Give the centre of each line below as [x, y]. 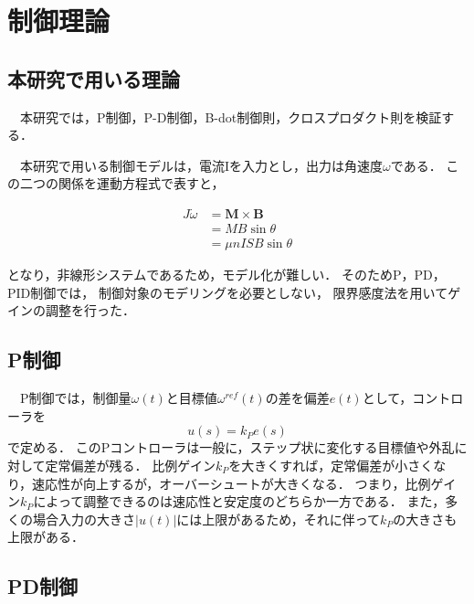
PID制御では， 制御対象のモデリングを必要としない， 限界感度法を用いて [228, 292]
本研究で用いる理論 [94, 78]
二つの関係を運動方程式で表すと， [122, 183]
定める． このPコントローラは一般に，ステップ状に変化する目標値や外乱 [237, 447]
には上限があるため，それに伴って [278, 519]
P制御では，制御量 [75, 398]
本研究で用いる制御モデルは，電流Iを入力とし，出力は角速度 [201, 165]
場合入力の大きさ [84, 519]
